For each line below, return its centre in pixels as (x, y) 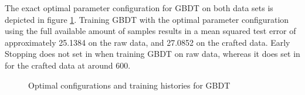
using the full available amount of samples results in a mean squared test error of (150, 31)
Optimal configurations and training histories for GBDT (129, 85)
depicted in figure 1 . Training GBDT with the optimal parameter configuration (147, 19)
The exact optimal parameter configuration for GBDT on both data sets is (139, 8)
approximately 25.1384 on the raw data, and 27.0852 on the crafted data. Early (148, 42)
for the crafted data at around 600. (68, 65)
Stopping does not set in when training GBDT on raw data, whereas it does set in (152, 54)
